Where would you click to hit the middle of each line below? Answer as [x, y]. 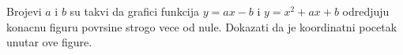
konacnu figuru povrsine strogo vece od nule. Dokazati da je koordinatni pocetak [202, 26]
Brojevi [24, 11]
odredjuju [366, 11]
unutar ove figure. [49, 42]
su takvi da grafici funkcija [135, 11]
